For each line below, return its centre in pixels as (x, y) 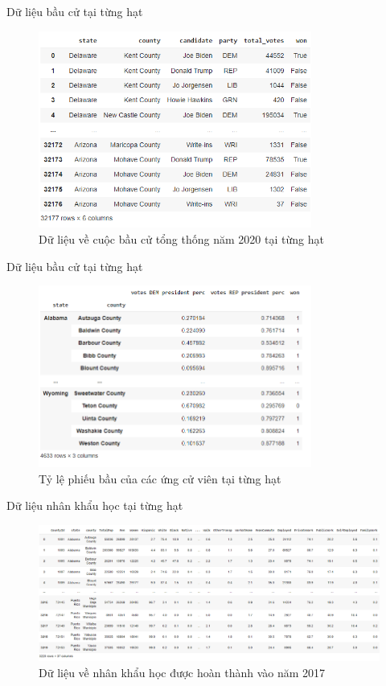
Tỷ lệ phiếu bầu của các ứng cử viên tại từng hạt (160, 478)
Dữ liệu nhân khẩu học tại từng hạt (95, 505)
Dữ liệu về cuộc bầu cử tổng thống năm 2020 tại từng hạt (181, 238)
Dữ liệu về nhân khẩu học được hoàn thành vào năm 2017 (182, 673)
